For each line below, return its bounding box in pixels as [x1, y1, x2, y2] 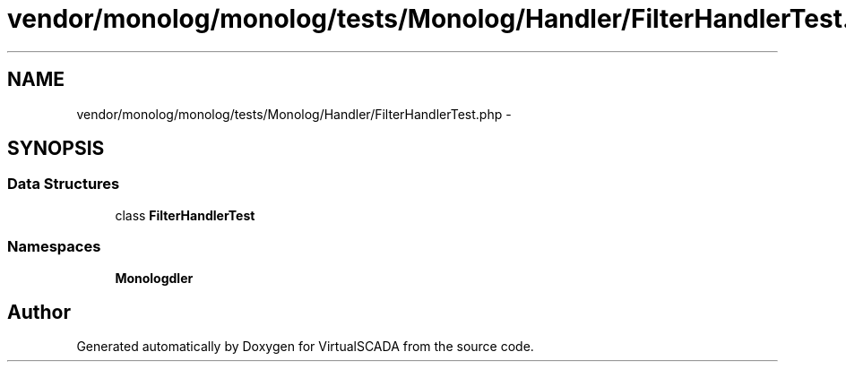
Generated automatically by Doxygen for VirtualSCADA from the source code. [76, 339, 534, 355]
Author [7, 300, 71, 323]
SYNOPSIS [7, 137, 105, 160]
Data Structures [7, 175, 120, 193]
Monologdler [115, 270, 194, 286]
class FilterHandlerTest [115, 207, 255, 223]
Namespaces [7, 237, 101, 256]
